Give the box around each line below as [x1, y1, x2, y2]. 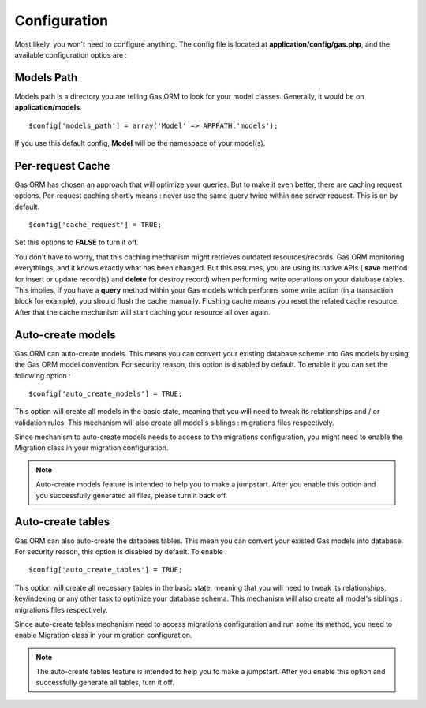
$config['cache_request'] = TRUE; [28, 221, 162, 229]
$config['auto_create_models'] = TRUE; [28, 389, 183, 398]
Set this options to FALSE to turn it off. [14, 237, 139, 248]
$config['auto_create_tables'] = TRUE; [28, 565, 183, 575]
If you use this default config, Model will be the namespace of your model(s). [14, 139, 266, 148]
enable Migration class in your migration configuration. [14, 631, 192, 640]
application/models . [14, 102, 82, 112]
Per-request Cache [14, 158, 110, 173]
